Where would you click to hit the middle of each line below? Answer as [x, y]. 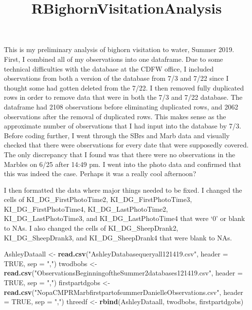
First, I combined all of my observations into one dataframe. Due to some [114, 59]
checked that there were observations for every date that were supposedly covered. [126, 145]
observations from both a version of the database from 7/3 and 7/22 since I [116, 78]
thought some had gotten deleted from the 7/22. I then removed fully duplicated [124, 87]
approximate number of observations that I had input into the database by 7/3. [123, 126]
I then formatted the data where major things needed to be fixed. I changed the [123, 190]
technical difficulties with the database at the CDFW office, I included [109, 68]
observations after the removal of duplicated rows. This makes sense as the [115, 116]
